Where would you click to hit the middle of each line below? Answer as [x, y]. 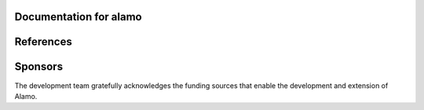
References [43, 42]
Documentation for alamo [78, 17]
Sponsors [38, 67]
